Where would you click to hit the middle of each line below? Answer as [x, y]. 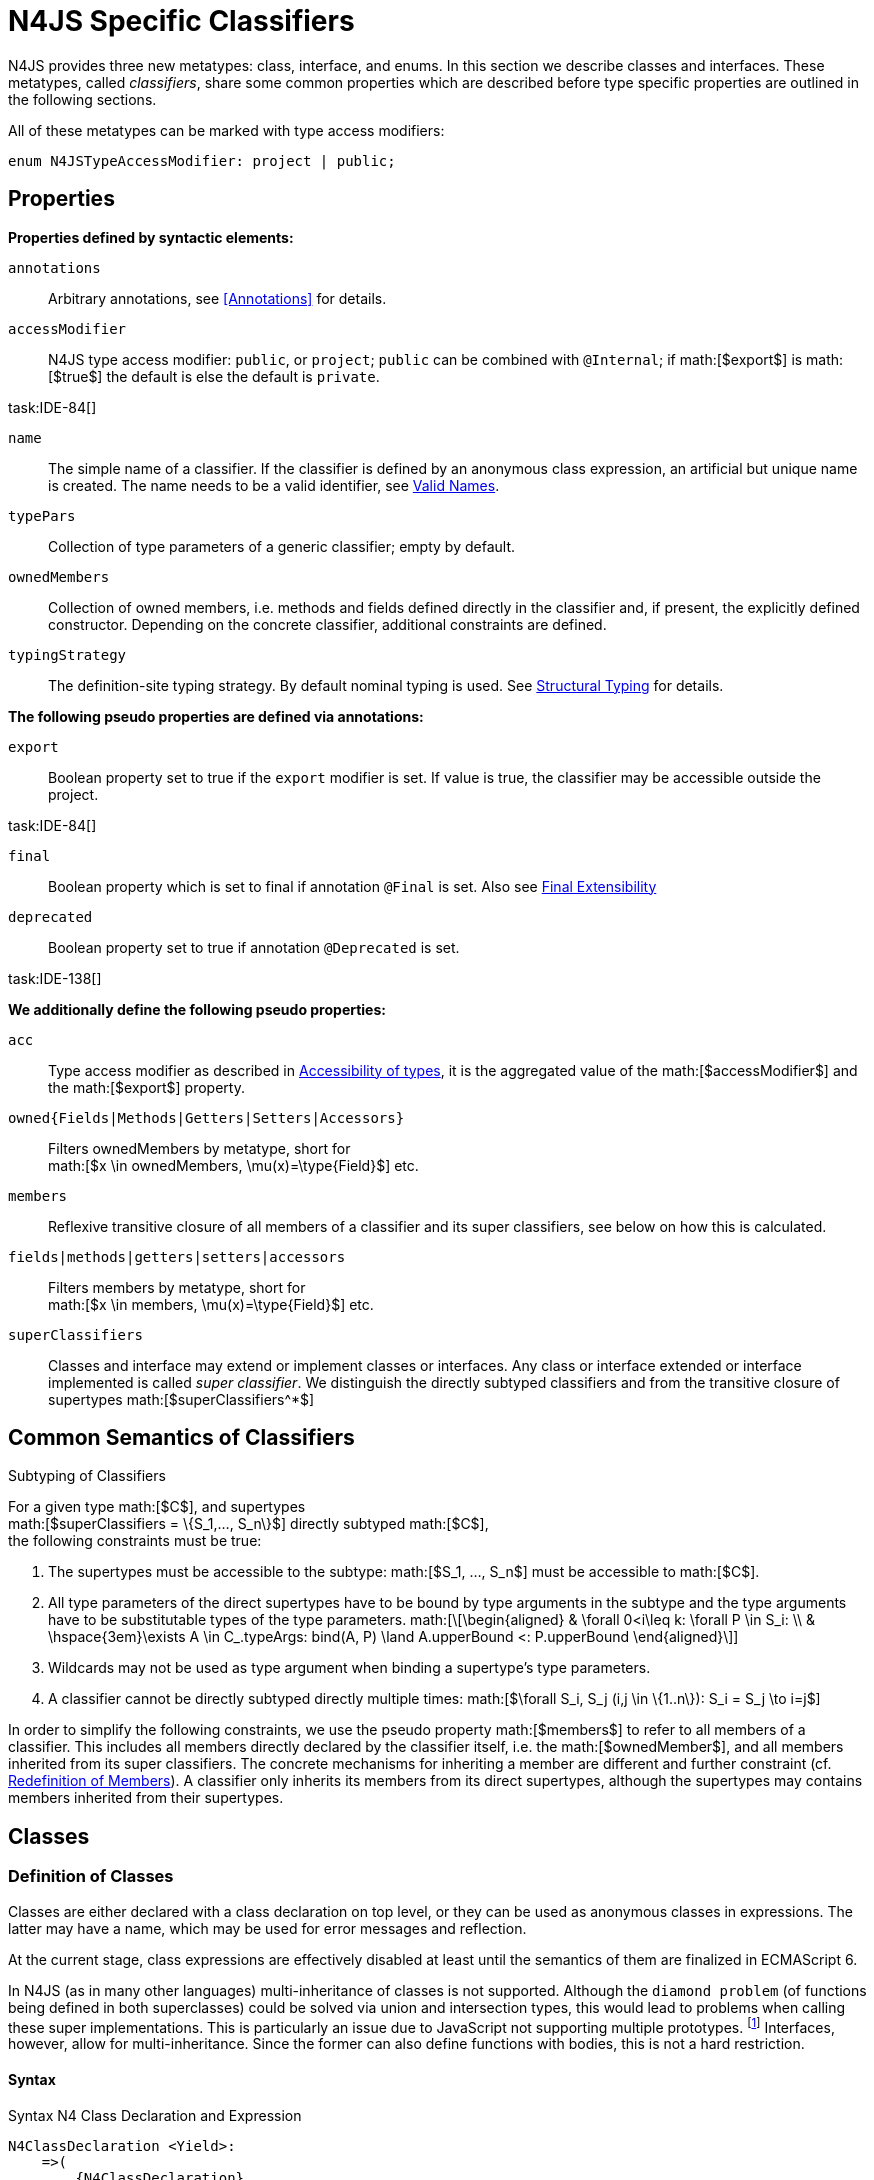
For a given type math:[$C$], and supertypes [157, 1507]
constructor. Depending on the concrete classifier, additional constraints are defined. [327, 624]
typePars [42, 515]
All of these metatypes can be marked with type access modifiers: [226, 130]
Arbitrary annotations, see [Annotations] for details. [217, 298]
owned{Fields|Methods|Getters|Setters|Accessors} [206, 1117]
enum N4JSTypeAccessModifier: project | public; [202, 160]
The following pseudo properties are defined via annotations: [216, 716]
